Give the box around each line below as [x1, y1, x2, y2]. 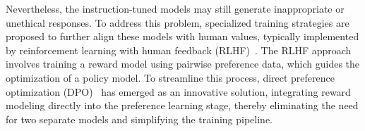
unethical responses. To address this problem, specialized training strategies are [6, 15, 349, 30]
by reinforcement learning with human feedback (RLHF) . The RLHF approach [6, 42, 352, 57]
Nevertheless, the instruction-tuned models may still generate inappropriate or [6, 1, 345, 15]
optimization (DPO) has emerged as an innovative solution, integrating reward [6, 84, 351, 99]
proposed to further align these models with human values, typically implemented [6, 29, 359, 44]
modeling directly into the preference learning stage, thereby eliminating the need [6, 98, 359, 113]
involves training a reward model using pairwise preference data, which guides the [6, 56, 360, 71]
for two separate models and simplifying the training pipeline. [6, 111, 273, 126]
